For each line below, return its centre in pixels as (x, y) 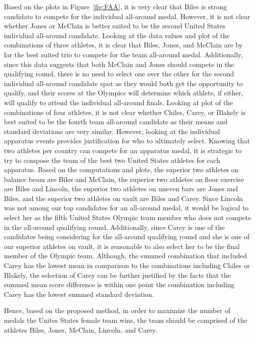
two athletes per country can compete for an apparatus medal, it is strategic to (123, 150)
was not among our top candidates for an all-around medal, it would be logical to (126, 208)
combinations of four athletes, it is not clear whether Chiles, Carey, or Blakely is (125, 112)
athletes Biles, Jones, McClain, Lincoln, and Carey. (81, 329)
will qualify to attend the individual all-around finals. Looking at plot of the (118, 102)
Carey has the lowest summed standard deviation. (79, 294)
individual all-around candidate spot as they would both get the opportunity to (124, 83)
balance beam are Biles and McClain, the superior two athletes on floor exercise (124, 179)
